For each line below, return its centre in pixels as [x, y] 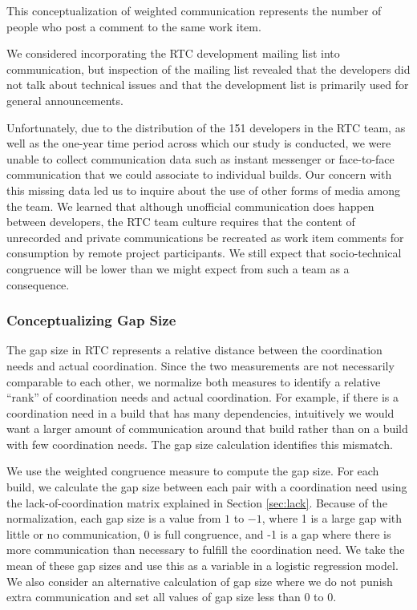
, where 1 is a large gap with [332, 518]
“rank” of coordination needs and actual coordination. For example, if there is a [203, 397]
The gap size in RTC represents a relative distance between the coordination [194, 350]
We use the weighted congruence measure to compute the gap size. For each [193, 471]
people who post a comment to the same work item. [134, 26]
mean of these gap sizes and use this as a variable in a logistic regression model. [202, 566]
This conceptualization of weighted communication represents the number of [194, 10]
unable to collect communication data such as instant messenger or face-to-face [200, 158]
